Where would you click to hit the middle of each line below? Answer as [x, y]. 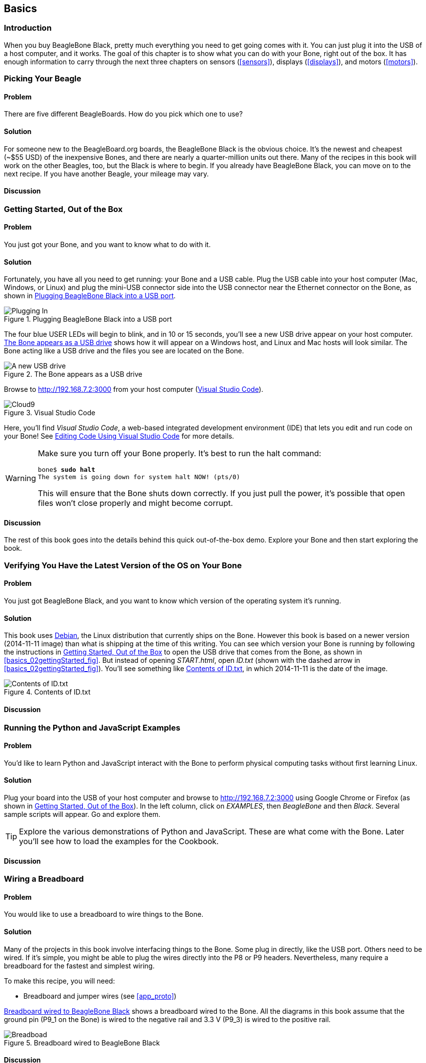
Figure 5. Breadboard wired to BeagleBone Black [82, 1043]
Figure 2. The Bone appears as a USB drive [73, 374]
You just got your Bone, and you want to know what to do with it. [107, 245]
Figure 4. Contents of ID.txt [47, 692]
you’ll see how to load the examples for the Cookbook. [119, 841]
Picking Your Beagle [43, 79]
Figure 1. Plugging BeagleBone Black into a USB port [88, 319]
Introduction [28, 28]
